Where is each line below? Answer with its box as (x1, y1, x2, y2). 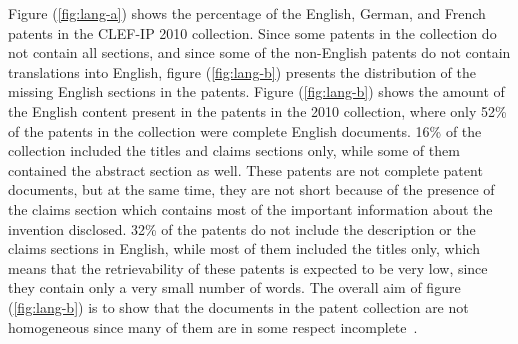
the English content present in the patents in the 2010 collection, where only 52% (8, 100, 507, 121)
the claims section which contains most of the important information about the (8, 198, 493, 219)
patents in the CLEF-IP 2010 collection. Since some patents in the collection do (8, 22, 497, 43)
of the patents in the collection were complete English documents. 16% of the (8, 120, 482, 141)
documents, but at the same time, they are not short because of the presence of (8, 179, 495, 200)
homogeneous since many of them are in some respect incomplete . (8, 316, 418, 337)
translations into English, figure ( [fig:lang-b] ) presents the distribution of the (8, 61, 476, 82)
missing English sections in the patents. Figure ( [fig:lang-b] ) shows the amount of (8, 81, 505, 102)
